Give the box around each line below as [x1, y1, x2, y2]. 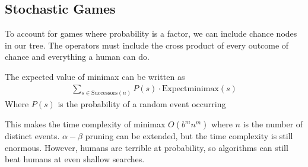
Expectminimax [161, 84, 219, 93]
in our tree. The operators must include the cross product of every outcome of [5, 38, 289, 51]
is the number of [243, 118, 303, 130]
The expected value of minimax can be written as [5, 70, 185, 82]
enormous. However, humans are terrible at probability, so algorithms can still [5, 141, 288, 153]
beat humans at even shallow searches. [5, 153, 145, 165]
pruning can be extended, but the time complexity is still [85, 130, 293, 142]
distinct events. [5, 130, 60, 142]
